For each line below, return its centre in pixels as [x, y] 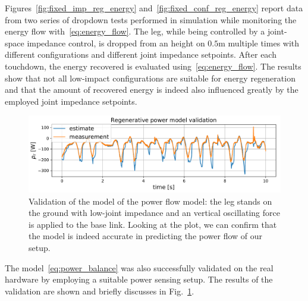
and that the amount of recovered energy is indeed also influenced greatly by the [152, 90]
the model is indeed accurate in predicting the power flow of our [146, 236]
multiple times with [264, 43]
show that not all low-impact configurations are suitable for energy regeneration [150, 78]
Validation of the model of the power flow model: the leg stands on [150, 201]
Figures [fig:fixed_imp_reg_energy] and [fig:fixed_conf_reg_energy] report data [154, 8]
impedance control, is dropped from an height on [116, 43]
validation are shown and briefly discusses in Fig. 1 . [100, 291]
